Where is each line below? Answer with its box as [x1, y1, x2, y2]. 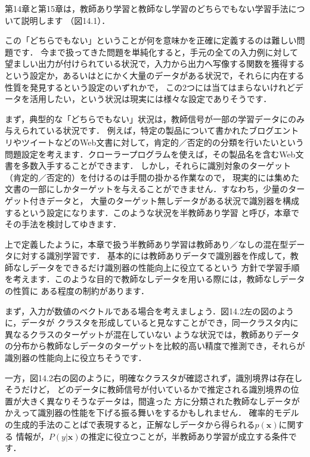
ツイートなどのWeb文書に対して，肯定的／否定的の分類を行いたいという [21, 135, 304, 148]
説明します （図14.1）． [21, 14, 110, 26]
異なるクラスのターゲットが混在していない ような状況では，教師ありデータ [5, 328, 299, 340]
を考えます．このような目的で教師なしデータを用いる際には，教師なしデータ [5, 273, 305, 285]
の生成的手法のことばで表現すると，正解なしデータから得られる [5, 418, 255, 430]
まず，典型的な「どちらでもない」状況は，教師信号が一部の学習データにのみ [5, 112, 305, 125]
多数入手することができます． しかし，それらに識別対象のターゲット [21, 159, 292, 172]
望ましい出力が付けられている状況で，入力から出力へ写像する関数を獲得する [5, 57, 305, 70]
